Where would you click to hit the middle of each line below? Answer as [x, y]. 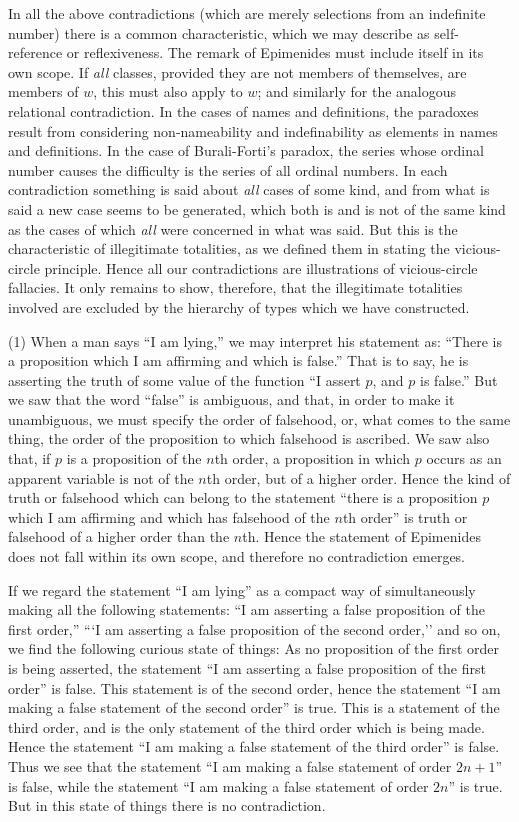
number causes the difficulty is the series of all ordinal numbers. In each [228, 169]
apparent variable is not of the [101, 477]
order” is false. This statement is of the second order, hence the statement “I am [254, 687]
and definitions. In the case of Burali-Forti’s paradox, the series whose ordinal [246, 150]
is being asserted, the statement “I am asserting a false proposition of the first [247, 668]
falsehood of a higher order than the [119, 536]
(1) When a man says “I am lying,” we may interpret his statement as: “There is [255, 340]
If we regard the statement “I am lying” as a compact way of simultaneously [242, 589]
